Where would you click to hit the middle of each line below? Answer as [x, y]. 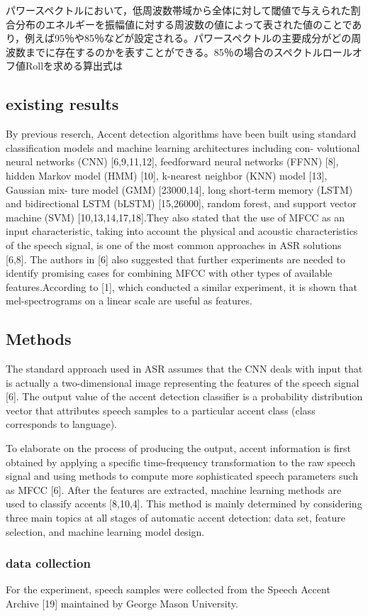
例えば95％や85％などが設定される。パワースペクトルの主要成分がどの [188, 38]
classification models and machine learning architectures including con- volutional [183, 147]
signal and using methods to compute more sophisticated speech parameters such [182, 476]
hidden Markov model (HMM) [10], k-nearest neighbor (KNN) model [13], [167, 175]
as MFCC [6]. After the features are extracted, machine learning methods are [174, 489]
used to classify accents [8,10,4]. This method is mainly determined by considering [184, 504]
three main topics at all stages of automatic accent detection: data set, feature [176, 518]
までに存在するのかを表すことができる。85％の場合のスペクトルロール [189, 51]
